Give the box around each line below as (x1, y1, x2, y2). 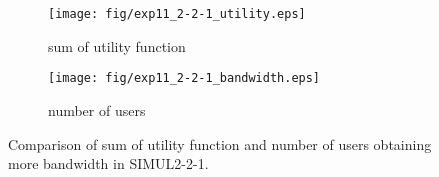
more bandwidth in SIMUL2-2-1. (8, 153, 209, 174)
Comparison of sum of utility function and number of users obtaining (8, 133, 432, 154)
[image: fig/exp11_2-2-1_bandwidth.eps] (48, 71, 321, 86)
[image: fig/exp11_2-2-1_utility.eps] (48, 7, 306, 21)
